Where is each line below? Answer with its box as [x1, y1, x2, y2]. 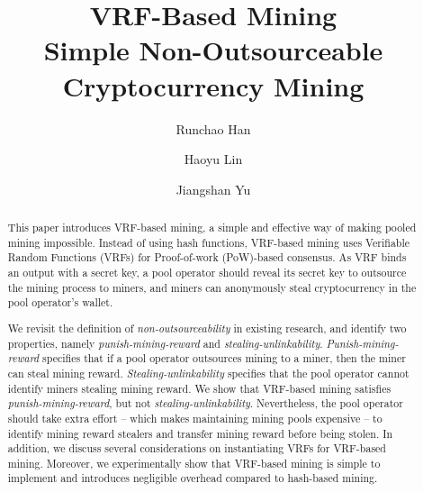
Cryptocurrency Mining [62, 67, 364, 104]
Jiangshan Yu [175, 179, 251, 198]
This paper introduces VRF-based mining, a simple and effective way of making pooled [7, 220, 417, 235]
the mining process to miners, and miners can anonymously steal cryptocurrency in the [7, 279, 417, 295]
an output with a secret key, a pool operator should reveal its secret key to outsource [7, 265, 407, 280]
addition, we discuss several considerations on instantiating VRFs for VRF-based [7, 441, 386, 456]
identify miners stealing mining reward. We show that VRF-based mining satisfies [7, 380, 391, 396]
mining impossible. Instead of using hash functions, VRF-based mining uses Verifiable [7, 234, 410, 250]
